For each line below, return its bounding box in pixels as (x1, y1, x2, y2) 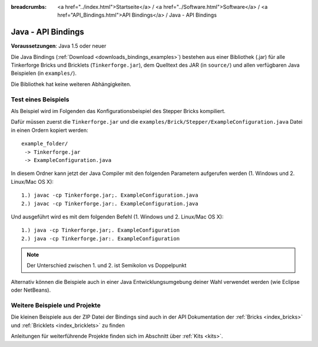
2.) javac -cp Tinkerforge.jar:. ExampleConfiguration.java (21, 200, 198, 207)
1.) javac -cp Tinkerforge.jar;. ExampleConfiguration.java (21, 192, 198, 199)
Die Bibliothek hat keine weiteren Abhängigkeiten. (11, 80, 132, 88)
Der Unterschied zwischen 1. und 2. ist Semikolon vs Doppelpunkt (26, 262, 187, 269)
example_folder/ (21, 140, 68, 147)
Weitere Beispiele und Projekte (11, 301, 101, 309)
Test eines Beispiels (11, 95, 69, 103)
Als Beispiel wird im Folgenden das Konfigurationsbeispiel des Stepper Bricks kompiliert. (11, 108, 226, 114)
